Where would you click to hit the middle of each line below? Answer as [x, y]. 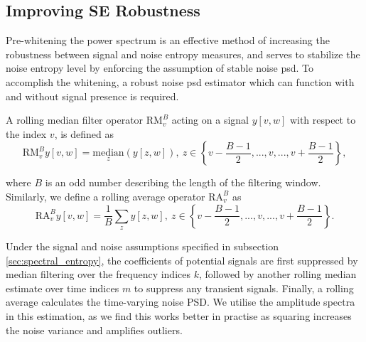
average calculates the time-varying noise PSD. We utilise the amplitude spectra [181, 302]
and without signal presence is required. [92, 96]
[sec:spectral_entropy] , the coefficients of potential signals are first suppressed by [182, 260]
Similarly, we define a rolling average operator [106, 196]
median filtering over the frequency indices [98, 274]
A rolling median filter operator [75, 120]
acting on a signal [210, 120]
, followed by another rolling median [278, 274]
